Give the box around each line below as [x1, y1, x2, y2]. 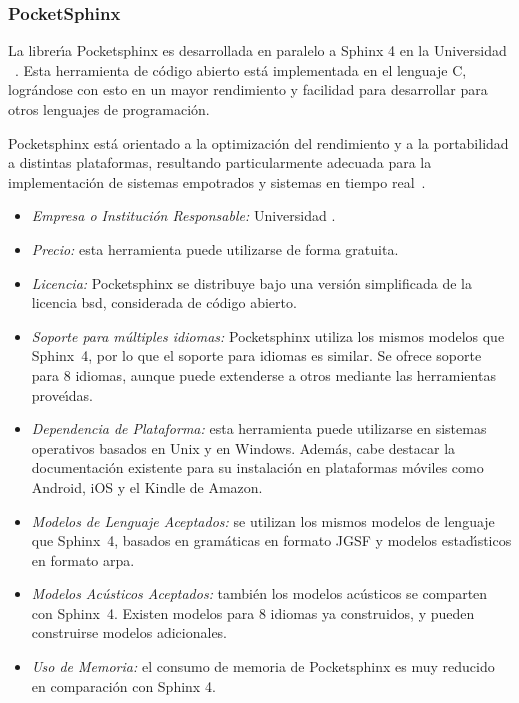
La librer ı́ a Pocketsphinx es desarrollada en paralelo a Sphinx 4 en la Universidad [8, 40, 507, 61]
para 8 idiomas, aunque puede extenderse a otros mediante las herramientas [31, 364, 496, 385]
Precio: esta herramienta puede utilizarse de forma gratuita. [31, 238, 399, 259]
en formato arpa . [31, 549, 135, 570]
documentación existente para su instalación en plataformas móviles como [31, 457, 484, 478]
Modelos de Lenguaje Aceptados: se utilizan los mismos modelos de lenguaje [31, 510, 495, 531]
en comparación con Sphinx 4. [31, 675, 216, 696]
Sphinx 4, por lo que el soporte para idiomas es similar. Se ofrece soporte [31, 345, 482, 366]
